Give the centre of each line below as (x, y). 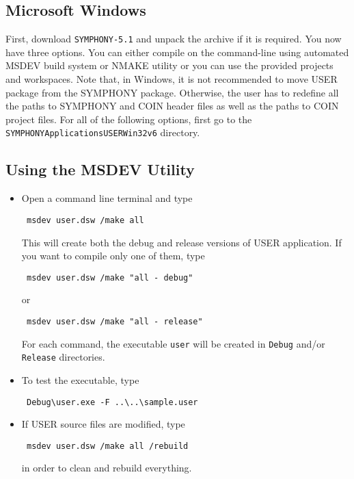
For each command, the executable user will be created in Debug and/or (173, 343)
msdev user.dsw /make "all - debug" (110, 277)
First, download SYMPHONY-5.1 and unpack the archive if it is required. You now (174, 39)
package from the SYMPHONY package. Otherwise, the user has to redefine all (172, 92)
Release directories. (63, 357)
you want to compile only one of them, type (113, 256)
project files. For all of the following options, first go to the (129, 119)
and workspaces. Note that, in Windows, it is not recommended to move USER (172, 79)
